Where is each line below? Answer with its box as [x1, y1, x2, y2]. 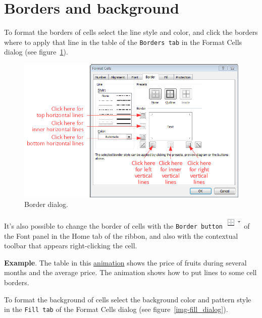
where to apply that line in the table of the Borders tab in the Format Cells [4, 36, 242, 47]
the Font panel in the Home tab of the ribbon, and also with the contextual [4, 230, 238, 241]
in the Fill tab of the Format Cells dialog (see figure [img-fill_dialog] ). [4, 304, 228, 314]
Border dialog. [24, 199, 69, 209]
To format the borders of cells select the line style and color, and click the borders [4, 27, 258, 37]
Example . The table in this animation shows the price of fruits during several [4, 257, 247, 268]
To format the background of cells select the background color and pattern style [4, 294, 251, 304]
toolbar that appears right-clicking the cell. [4, 240, 137, 251]
